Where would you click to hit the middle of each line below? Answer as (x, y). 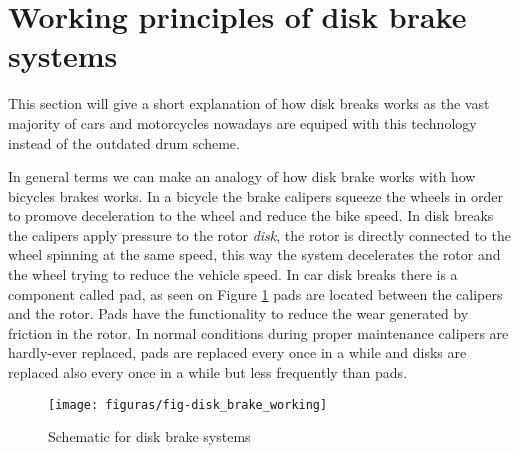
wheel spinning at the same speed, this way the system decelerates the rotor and (254, 254)
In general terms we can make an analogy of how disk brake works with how (242, 176)
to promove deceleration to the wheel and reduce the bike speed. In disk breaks (251, 215)
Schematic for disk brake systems (149, 436)
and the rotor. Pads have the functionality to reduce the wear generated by (238, 313)
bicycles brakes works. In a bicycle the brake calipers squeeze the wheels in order (255, 195)
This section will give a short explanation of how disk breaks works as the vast (249, 103)
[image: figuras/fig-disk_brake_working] (188, 404)
